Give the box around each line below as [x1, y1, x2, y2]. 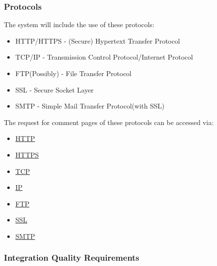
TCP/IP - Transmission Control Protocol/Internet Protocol [15, 52, 193, 62]
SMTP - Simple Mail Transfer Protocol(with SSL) [15, 101, 165, 111]
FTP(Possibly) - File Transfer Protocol [15, 68, 132, 78]
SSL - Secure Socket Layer [15, 84, 94, 94]
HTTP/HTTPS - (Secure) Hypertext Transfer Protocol [15, 35, 180, 46]
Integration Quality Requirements [4, 251, 139, 264]
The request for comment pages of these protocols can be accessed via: [4, 117, 214, 127]
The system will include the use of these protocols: [4, 19, 154, 30]
